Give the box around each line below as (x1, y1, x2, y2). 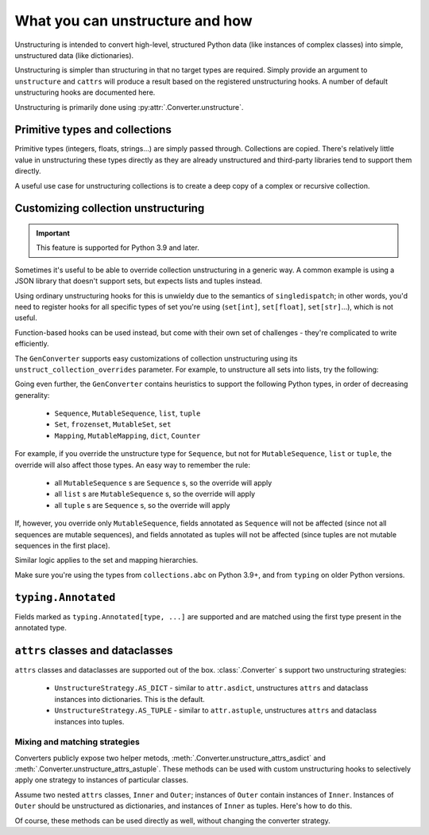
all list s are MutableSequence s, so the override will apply (54, 490, 256, 499)
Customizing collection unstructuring (14, 201, 205, 215)
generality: (14, 390, 50, 400)
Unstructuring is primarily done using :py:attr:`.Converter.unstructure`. (14, 102, 244, 111)
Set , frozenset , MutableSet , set (54, 419, 172, 429)
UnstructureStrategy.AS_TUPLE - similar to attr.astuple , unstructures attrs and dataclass (54, 705, 377, 716)
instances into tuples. (54, 716, 125, 726)
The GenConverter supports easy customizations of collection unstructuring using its (14, 353, 298, 363)
